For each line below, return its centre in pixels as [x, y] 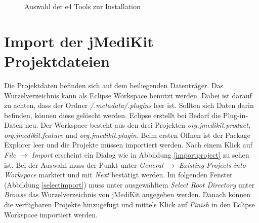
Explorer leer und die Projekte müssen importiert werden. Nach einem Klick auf [128, 145]
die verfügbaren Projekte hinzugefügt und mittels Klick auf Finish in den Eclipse [129, 205]
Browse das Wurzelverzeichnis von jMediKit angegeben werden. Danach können [127, 194]
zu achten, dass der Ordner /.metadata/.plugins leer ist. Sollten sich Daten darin [129, 105]
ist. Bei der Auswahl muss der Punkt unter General [84, 164]
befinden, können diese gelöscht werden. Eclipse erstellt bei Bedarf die [113, 115]
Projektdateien [57, 61]
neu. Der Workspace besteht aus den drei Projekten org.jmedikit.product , [138, 125]
